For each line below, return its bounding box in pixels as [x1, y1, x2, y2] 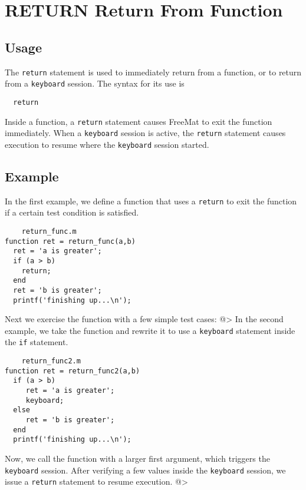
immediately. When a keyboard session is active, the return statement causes [5, 127, 286, 139]
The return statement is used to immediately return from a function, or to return [5, 65, 302, 78]
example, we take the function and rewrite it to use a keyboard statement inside [5, 324, 295, 336]
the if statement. [5, 336, 68, 348]
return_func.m [21, 227, 77, 236]
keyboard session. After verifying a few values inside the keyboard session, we [5, 463, 286, 476]
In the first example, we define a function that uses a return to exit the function [5, 194, 297, 207]
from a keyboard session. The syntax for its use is [5, 77, 185, 90]
